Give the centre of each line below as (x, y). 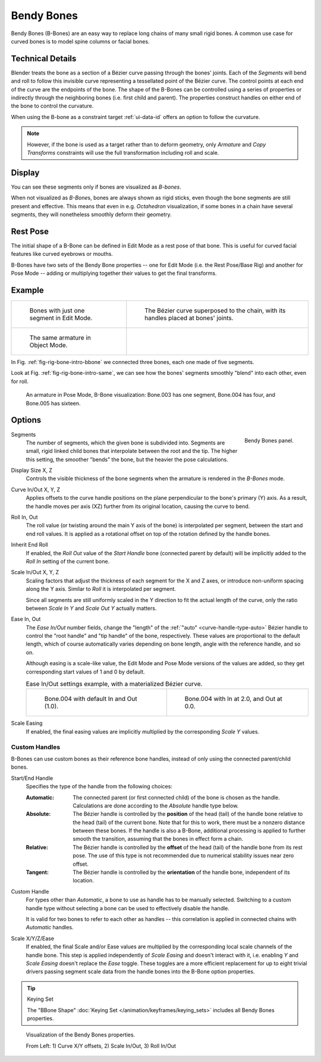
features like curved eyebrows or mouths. (62, 254)
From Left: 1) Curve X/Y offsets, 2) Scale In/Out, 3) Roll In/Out (101, 1046)
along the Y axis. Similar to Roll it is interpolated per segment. (101, 589)
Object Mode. (48, 345)
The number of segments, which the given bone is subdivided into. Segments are (125, 443)
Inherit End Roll (29, 545)
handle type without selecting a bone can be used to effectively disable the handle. (128, 908)
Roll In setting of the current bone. (68, 561)
